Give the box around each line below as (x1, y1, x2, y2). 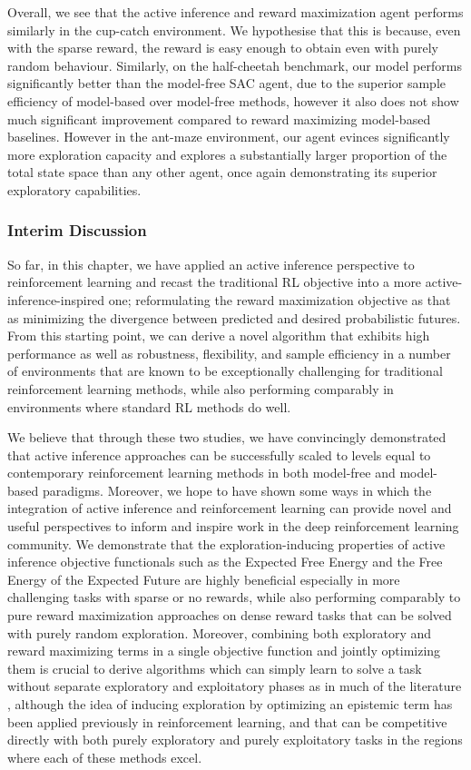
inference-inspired (7, 290, 105, 309)
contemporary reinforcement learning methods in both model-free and (7, 463, 396, 482)
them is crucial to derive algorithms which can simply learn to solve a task (7, 658, 422, 677)
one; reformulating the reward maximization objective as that (108, 290, 451, 309)
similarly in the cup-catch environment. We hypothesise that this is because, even (7, 20, 461, 39)
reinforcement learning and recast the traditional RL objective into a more (7, 272, 422, 291)
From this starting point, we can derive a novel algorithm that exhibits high (7, 326, 430, 345)
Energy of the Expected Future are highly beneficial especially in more (7, 569, 400, 588)
